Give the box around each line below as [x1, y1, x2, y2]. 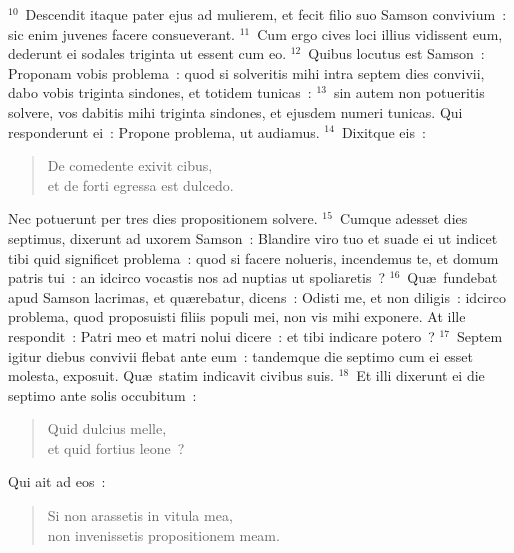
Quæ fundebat [407, 267, 498, 288]
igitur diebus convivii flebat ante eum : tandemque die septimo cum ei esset [8, 345, 474, 366]
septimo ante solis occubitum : [8, 384, 197, 405]
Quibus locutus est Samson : [308, 43, 485, 64]
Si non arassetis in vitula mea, [47, 505, 233, 526]
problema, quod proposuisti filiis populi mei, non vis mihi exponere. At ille [8, 306, 466, 327]
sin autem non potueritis [333, 82, 485, 103]
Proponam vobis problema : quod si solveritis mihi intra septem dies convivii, [8, 62, 485, 83]
